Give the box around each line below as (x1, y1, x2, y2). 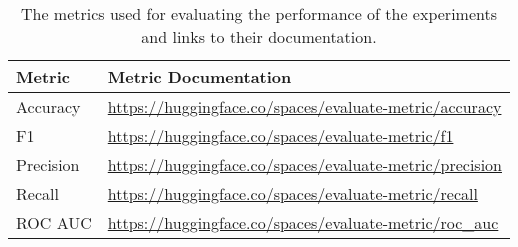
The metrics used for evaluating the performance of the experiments (20, 2, 497, 25)
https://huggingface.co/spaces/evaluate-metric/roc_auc (107, 211, 499, 234)
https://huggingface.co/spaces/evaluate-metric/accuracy (107, 95, 502, 118)
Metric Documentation (107, 65, 292, 88)
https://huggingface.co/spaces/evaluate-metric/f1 (107, 124, 454, 147)
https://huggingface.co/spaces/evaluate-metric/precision (107, 153, 502, 176)
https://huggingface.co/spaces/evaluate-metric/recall (107, 182, 478, 205)
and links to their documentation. (141, 25, 377, 48)
